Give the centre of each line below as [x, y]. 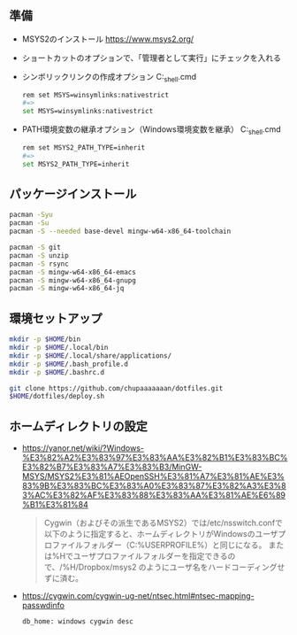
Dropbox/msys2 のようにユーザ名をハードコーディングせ [182, 567]
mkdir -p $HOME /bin [45, 339]
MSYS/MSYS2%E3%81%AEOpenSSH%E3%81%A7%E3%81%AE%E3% [153, 476]
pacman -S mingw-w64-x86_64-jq [67, 289]
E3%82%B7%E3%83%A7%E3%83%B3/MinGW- [112, 467]
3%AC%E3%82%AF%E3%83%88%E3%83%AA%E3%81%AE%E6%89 [153, 495]
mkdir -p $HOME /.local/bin [59, 348]
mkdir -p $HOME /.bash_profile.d [69, 364]
